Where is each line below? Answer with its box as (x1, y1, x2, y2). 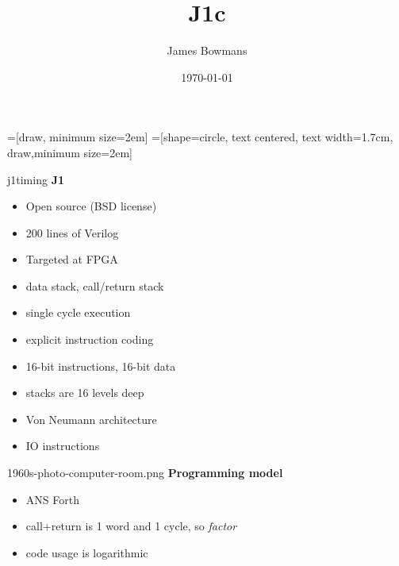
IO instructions (25, 437, 100, 454)
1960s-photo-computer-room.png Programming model (7, 464, 283, 481)
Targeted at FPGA (25, 251, 118, 268)
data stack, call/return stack (25, 277, 164, 294)
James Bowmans (167, 42, 247, 59)
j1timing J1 (7, 171, 65, 187)
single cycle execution (25, 304, 131, 321)
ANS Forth (25, 491, 79, 507)
